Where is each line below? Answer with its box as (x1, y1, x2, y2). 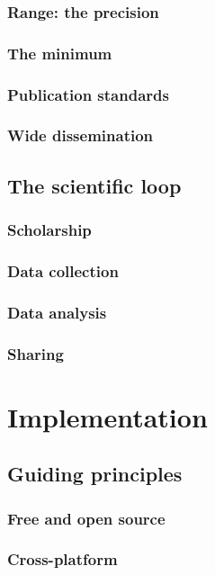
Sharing (7, 342, 64, 364)
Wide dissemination (7, 124, 154, 147)
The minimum (7, 41, 112, 64)
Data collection (7, 259, 119, 282)
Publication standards (7, 83, 169, 105)
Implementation (7, 398, 208, 435)
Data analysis (7, 301, 107, 323)
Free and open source (7, 507, 166, 529)
